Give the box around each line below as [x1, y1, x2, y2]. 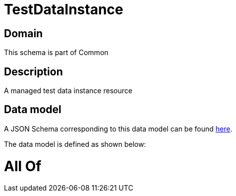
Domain [4, 27, 43, 40]
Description [4, 65, 63, 78]
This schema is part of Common [4, 48, 109, 57]
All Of [4, 157, 42, 175]
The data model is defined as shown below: [4, 139, 146, 148]
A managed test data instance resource [4, 86, 132, 95]
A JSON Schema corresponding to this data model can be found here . [4, 124, 233, 133]
